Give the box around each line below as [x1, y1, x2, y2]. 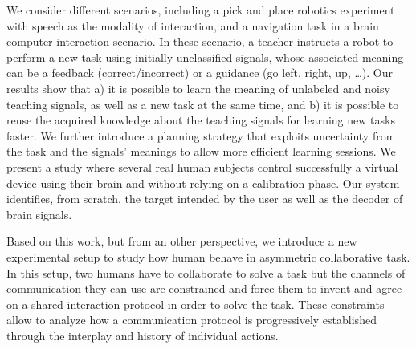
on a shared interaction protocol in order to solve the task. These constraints [6, 295, 385, 312]
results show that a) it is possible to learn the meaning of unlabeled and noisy [6, 79, 390, 96]
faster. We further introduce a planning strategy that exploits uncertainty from [6, 127, 396, 144]
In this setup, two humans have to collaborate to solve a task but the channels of [6, 264, 406, 281]
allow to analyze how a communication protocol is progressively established [6, 311, 377, 328]
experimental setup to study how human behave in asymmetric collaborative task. [6, 248, 410, 265]
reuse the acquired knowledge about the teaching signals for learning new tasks [6, 112, 395, 128]
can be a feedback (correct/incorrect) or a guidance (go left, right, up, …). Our [6, 64, 393, 81]
